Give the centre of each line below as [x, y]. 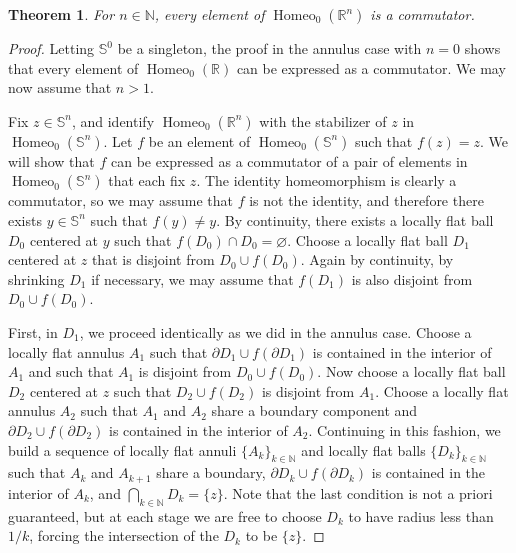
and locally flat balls [363, 449]
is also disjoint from [412, 278]
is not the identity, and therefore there [366, 200]
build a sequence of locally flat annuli [122, 449]
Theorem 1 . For [61, 14]
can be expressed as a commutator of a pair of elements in [289, 160]
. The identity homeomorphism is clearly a [326, 180]
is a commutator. [422, 14]
